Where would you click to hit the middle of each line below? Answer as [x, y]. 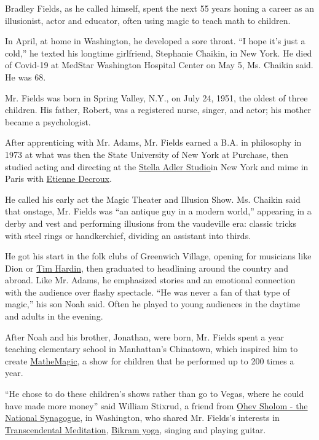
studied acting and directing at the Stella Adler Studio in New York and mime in [157, 166]
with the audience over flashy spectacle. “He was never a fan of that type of [148, 292]
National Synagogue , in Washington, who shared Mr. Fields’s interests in [142, 418]
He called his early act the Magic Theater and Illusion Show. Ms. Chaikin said [153, 199]
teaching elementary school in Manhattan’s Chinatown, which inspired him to [152, 349]
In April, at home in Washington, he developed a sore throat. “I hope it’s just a [155, 41]
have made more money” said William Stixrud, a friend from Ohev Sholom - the [156, 405]
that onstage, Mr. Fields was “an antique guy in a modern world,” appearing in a [158, 211]
